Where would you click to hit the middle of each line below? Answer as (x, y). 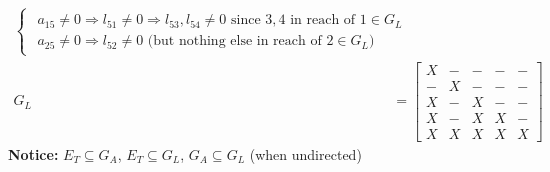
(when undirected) (305, 153)
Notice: (33, 153)
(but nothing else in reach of (234, 41)
